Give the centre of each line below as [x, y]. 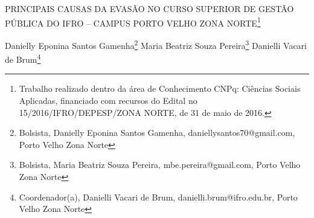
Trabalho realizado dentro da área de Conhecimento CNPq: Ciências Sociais [160, 88]
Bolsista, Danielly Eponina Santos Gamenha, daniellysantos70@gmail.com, [157, 133]
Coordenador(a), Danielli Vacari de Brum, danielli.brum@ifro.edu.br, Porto [158, 197]
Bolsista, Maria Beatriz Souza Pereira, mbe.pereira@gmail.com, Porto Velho [160, 165]
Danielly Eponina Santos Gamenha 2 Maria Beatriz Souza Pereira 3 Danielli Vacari [156, 44]
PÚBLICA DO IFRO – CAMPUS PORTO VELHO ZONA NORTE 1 [133, 22]
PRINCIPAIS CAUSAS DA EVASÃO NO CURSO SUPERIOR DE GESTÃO [149, 8]
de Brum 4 [23, 58]
